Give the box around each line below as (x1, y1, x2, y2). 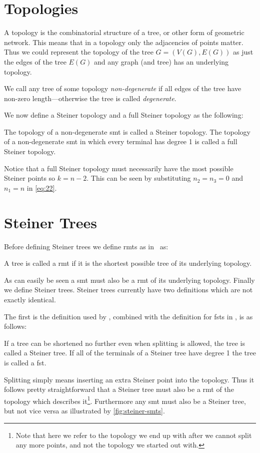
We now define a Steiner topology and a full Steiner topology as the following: (4, 110, 243, 120)
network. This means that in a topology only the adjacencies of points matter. (4, 37, 243, 47)
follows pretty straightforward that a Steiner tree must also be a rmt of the (4, 384, 234, 394)
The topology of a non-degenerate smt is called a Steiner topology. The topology (4, 126, 250, 137)
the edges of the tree (4, 56, 66, 67)
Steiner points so (4, 173, 55, 183)
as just (233, 47, 253, 57)
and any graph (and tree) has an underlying (94, 56, 229, 67)
